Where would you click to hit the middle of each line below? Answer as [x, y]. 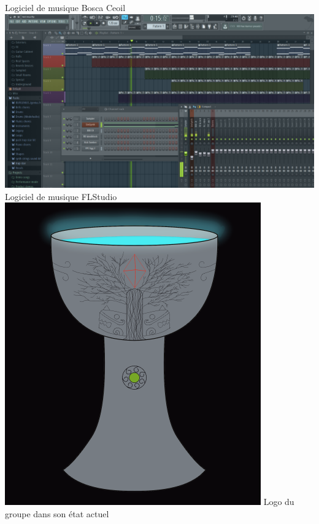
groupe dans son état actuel [57, 513]
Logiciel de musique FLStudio [61, 196]
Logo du [279, 502]
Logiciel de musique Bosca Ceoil [65, 7]
